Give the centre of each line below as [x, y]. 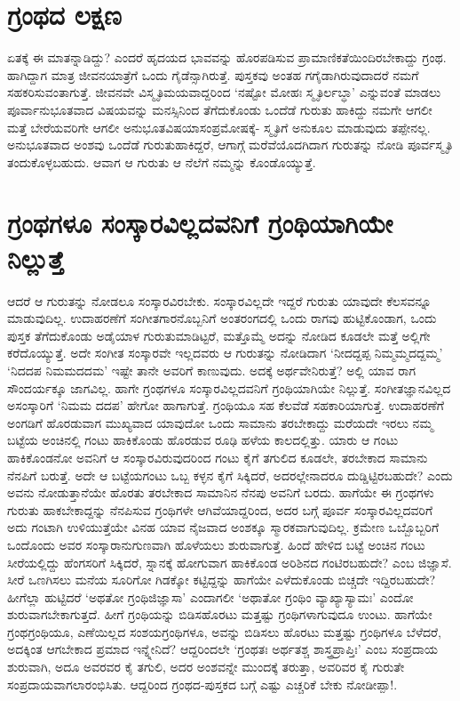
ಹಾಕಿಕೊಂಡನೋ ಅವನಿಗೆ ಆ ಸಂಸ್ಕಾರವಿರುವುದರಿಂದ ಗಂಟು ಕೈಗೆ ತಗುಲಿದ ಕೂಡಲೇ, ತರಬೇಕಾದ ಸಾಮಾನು [218, 457]
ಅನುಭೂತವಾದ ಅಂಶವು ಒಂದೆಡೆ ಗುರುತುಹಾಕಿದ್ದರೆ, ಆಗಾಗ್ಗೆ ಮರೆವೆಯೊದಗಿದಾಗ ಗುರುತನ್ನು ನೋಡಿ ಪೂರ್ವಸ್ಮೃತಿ [230, 145]
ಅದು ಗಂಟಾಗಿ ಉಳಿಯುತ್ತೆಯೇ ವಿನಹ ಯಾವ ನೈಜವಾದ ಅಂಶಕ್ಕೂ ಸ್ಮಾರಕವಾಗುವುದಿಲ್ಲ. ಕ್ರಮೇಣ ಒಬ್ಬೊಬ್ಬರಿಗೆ [223, 527]
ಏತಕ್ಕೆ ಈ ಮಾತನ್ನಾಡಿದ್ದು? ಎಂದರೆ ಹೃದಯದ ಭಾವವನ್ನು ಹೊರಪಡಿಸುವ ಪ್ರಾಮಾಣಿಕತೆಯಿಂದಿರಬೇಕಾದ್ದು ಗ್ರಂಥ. [227, 57]
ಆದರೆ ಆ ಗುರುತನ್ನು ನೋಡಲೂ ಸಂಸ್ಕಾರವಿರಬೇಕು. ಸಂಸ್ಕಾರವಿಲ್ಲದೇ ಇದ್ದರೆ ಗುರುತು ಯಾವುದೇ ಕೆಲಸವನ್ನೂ [219, 300]
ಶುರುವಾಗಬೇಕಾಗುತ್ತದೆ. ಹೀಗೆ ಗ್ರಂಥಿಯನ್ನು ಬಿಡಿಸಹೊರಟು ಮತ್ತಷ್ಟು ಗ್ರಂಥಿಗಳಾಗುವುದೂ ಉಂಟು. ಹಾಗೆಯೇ [220, 614]
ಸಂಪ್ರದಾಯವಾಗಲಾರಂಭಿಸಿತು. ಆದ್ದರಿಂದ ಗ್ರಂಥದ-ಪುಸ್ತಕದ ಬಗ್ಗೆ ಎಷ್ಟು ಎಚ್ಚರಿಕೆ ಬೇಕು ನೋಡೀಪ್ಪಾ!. [202, 684]
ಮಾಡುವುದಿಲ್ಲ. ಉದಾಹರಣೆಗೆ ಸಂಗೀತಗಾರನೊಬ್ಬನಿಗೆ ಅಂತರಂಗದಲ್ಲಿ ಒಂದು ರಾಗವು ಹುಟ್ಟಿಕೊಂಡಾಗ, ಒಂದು [222, 318]
